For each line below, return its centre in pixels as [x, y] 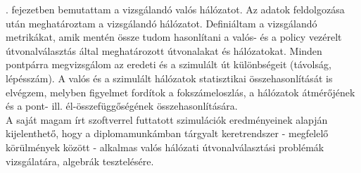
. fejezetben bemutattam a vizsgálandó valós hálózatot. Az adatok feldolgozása [175, 9]
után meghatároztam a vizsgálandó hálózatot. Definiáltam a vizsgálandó [161, 23]
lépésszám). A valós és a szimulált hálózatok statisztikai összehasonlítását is [169, 78]
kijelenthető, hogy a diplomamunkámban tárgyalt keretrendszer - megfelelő [167, 133]
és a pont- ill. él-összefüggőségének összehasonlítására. [122, 106]
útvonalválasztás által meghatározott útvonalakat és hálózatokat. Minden [164, 50]
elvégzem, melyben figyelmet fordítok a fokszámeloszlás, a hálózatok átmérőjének [180, 92]
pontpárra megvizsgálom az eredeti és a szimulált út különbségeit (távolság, [169, 64]
